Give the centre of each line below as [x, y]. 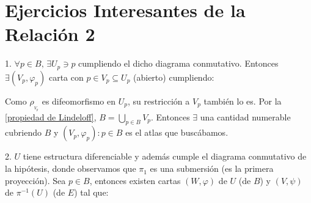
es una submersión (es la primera [212, 168]
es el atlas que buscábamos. [177, 132]
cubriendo [23, 132]
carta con [66, 77]
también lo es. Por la [243, 101]
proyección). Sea [35, 180]
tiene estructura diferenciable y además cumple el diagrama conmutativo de [165, 156]
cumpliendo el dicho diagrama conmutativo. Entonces [178, 63]
